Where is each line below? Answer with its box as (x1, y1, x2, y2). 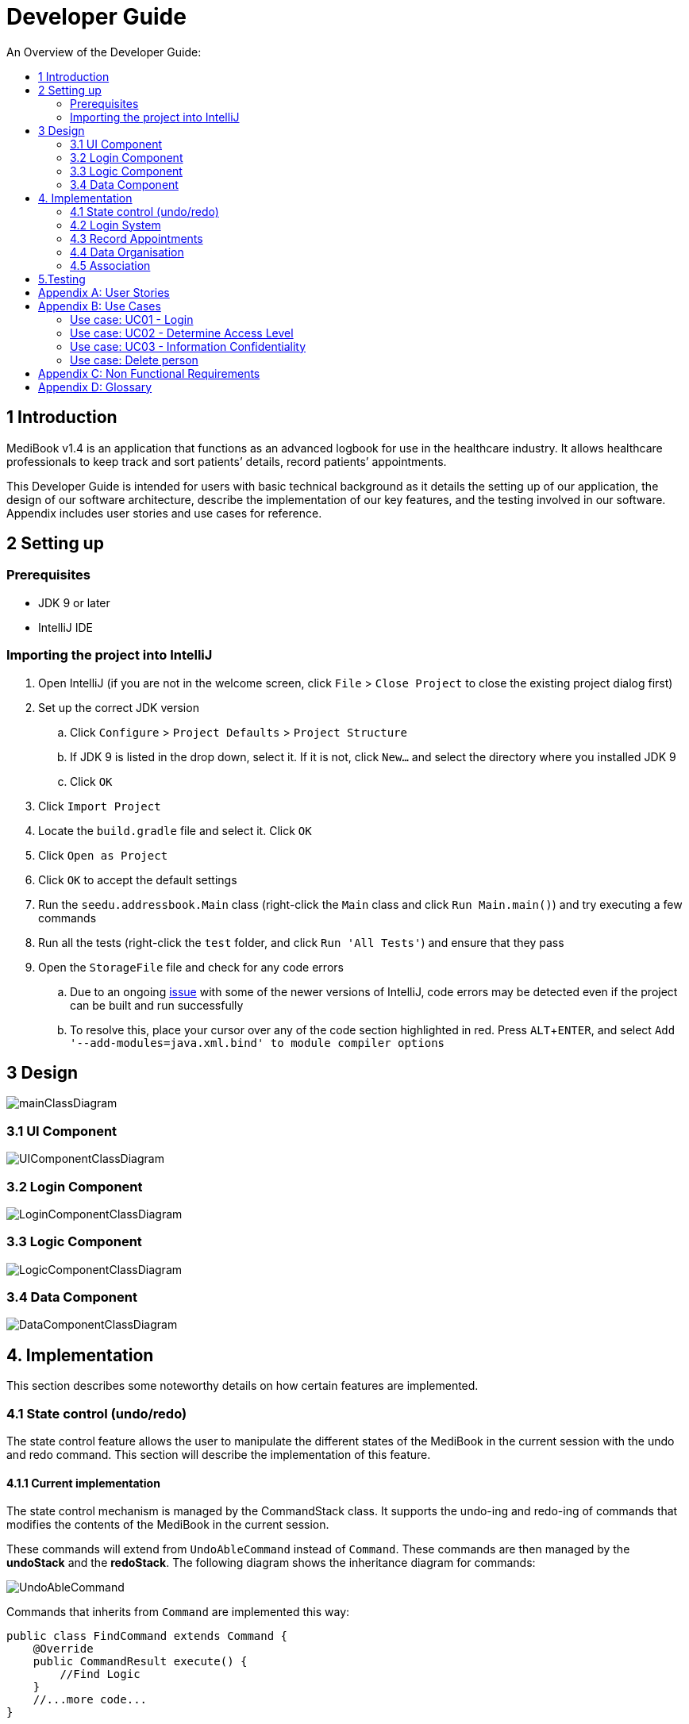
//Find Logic (60, 1668, 140, 1681)
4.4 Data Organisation (70, 244, 184, 259)
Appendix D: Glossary (38, 379, 152, 394)
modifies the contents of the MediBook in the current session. (6, 1518, 329, 1532)
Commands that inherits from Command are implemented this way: (6, 1605, 350, 1619)
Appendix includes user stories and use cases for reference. (6, 506, 322, 520)
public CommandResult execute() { (33, 1655, 248, 1668)
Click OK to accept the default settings (38, 872, 237, 887)
